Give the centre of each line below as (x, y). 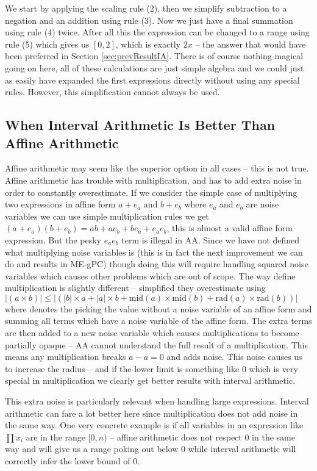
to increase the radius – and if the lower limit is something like (122, 368)
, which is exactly (148, 44)
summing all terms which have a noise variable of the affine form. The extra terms (158, 321)
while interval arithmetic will (242, 449)
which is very (273, 368)
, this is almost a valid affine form (230, 228)
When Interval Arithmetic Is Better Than (140, 125)
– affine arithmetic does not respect (176, 437)
